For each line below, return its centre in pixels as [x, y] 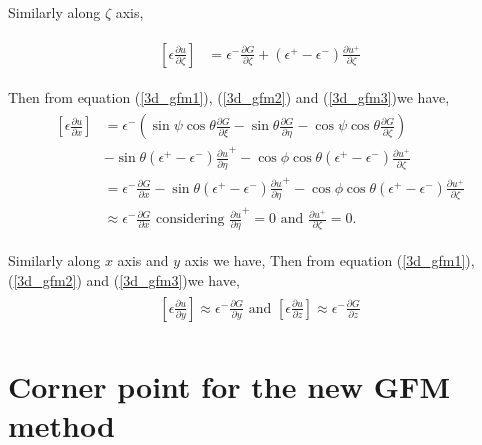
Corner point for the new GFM [229, 385]
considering [190, 219]
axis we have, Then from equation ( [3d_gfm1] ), [329, 260]
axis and [143, 260]
